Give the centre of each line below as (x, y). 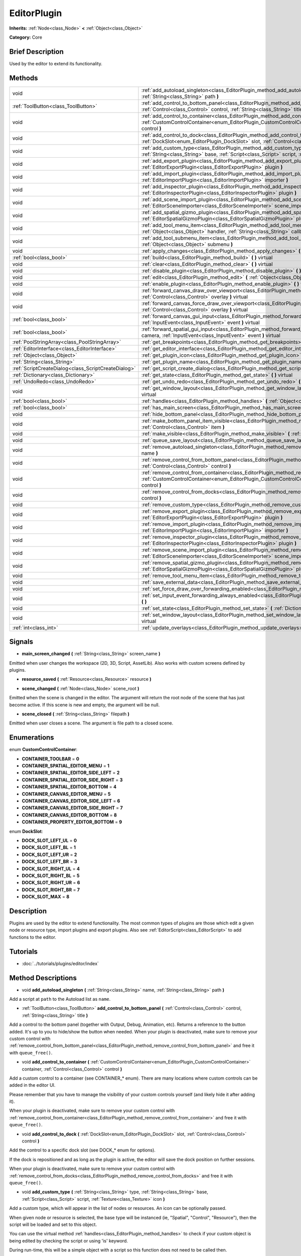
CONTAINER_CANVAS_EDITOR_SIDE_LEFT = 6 (71, 801)
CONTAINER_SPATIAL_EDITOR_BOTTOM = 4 (69, 787)
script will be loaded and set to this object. (53, 1224)
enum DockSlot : (26, 831)
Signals (21, 642)
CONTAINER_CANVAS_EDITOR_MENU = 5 (66, 794)
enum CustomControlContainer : (43, 750)
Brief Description (36, 51)
